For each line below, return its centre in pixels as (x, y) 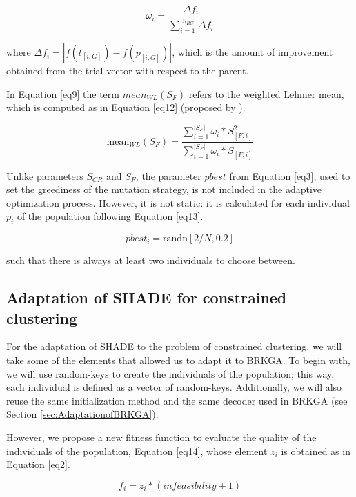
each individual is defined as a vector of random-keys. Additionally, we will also (174, 387)
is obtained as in (316, 450)
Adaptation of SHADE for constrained (147, 297)
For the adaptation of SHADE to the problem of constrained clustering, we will (174, 346)
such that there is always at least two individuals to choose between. (151, 260)
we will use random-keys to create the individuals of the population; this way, (170, 373)
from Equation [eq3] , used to (290, 175)
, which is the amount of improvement (253, 52)
